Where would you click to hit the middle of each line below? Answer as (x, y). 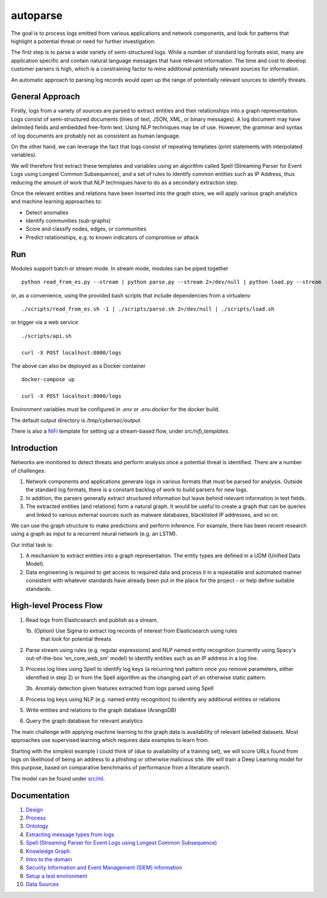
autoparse (37, 15)
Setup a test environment (57, 876)
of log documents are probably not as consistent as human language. (96, 136)
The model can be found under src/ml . (58, 778)
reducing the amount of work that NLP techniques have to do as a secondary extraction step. (125, 182)
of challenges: (28, 471)
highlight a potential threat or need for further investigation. (84, 41)
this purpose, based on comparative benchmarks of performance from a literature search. (121, 768)
